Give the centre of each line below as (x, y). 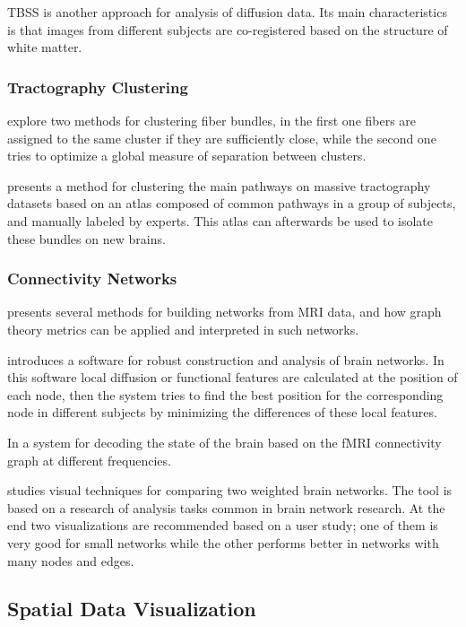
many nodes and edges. (71, 560)
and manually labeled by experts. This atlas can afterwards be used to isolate (220, 220)
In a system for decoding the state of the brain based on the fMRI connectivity (224, 442)
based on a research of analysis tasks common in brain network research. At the (226, 507)
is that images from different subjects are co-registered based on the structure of (228, 29)
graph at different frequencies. (89, 460)
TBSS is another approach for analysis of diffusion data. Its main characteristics (227, 12)
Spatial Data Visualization (132, 609)
